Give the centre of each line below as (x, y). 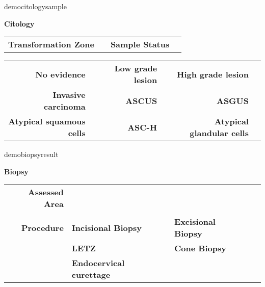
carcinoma (65, 107)
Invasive (69, 95)
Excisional (195, 222)
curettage (91, 275)
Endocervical (98, 263)
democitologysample (35, 6)
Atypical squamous (47, 121)
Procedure (42, 227)
